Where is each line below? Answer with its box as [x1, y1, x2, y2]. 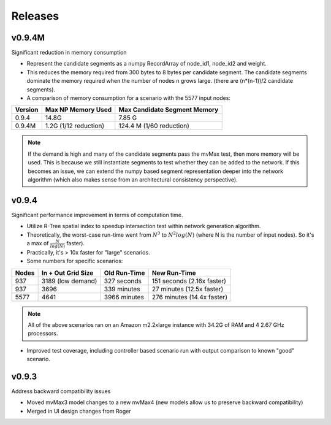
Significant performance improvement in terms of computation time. [11, 211, 183, 218]
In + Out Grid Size [41, 269, 94, 277]
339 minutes [104, 285, 140, 293]
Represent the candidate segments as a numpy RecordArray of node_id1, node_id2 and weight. [26, 60, 267, 67]
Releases [11, 9, 59, 23]
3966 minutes [104, 293, 144, 301]
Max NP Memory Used [45, 105, 112, 114]
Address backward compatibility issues [11, 388, 111, 395]
